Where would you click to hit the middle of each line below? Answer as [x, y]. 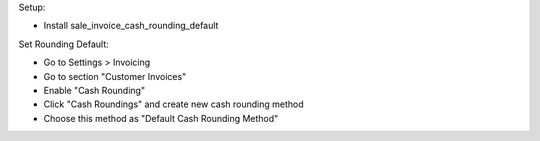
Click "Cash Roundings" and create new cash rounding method [173, 104]
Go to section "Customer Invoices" [115, 76]
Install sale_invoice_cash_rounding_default [131, 26]
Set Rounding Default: [63, 44]
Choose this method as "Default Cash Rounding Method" [161, 118]
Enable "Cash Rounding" [94, 90]
